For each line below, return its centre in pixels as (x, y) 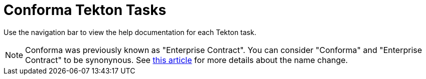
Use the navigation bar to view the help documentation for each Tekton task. (130, 32)
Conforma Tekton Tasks (85, 10)
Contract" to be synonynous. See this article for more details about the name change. (187, 60)
